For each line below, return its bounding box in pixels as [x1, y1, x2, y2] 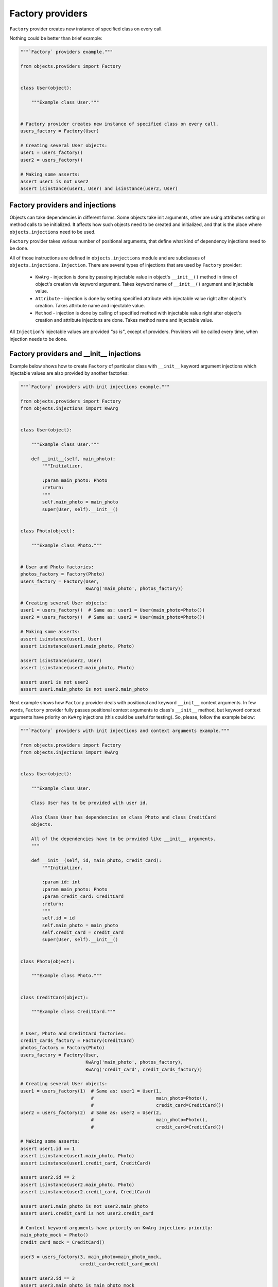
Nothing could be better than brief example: [9, 35, 102, 41]
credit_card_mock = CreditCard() [20, 1239, 105, 1245]
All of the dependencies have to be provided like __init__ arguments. [31, 836, 216, 842]
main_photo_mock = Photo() [20, 1232, 89, 1238]
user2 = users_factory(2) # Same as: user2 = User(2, [20, 1109, 162, 1116]
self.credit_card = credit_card [42, 930, 124, 935]
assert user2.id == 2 [20, 1174, 75, 1180]
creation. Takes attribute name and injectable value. [35, 303, 145, 309]
